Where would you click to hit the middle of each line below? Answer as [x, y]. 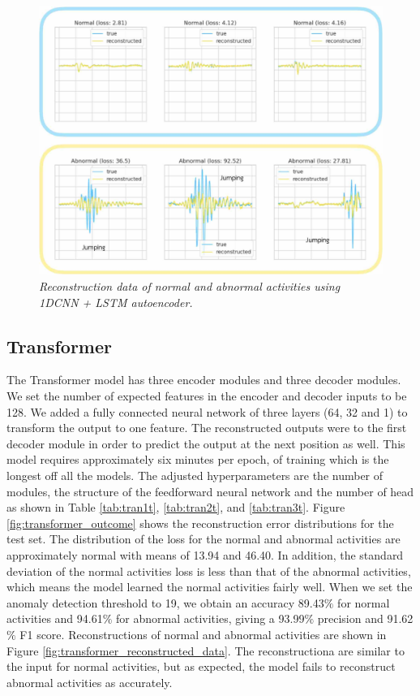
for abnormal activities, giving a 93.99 [210, 618]
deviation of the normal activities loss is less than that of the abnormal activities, [209, 571]
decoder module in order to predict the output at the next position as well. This [206, 443]
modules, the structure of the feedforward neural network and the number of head [210, 491]
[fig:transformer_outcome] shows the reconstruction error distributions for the [200, 523]
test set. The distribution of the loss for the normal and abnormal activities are [204, 539]
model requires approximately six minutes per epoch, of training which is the [198, 459]
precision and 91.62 [365, 618]
